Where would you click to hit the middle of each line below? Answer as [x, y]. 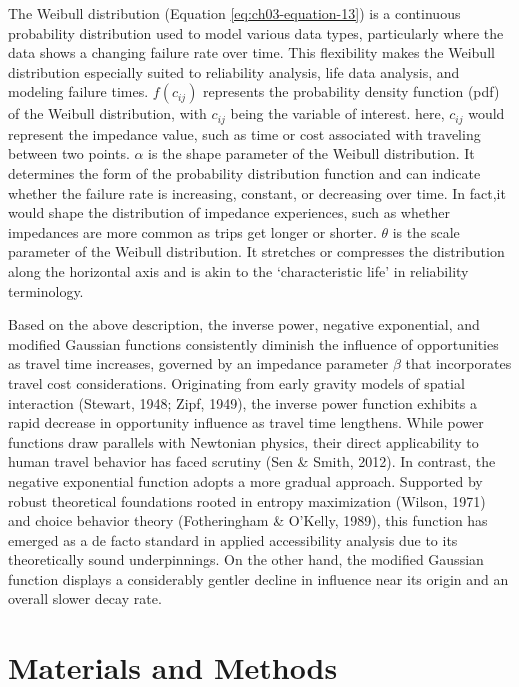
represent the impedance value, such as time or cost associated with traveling [244, 133]
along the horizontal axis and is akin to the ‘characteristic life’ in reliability [238, 270]
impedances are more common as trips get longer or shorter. [192, 231]
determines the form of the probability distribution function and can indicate [244, 173]
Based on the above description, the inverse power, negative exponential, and [244, 324]
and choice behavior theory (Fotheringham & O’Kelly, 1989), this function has [248, 520]
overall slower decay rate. [85, 598]
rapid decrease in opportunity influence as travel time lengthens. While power [246, 422]
